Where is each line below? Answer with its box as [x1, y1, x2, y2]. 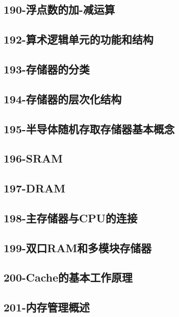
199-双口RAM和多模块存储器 [4, 240, 152, 255]
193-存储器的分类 [4, 61, 90, 76]
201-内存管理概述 [4, 299, 90, 315]
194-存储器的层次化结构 [4, 91, 122, 106]
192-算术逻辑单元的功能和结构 [4, 31, 154, 47]
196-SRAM [4, 150, 63, 166]
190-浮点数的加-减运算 [4, 2, 115, 17]
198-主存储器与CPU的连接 [4, 210, 138, 225]
